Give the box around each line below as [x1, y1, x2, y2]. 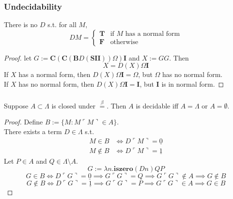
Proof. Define [4, 117, 43, 127]
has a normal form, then [18, 69, 91, 79]
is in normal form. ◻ [161, 79, 224, 89]
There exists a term [4, 126, 62, 136]
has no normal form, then [18, 79, 94, 89]
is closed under [51, 100, 95, 110]
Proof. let [4, 52, 32, 62]
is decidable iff [136, 100, 179, 110]
